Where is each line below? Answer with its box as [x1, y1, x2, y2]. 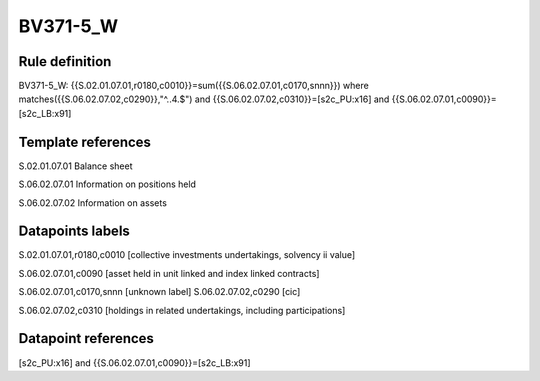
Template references [18, 133, 152, 150]
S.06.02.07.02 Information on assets [18, 196, 167, 209]
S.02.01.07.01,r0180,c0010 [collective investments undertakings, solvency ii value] [18, 249, 356, 261]
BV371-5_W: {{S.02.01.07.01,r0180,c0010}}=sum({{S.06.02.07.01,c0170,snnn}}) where [18, 80, 369, 92]
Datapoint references [18, 330, 155, 347]
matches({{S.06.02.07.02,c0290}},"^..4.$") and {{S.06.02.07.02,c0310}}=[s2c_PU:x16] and [18, 93, 390, 105]
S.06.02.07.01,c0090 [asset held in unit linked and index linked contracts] [18, 267, 320, 279]
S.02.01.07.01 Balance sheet [18, 160, 133, 172]
